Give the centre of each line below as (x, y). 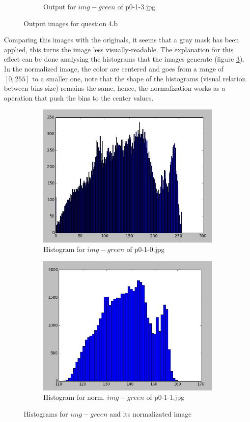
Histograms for (46, 413)
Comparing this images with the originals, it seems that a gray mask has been (122, 40)
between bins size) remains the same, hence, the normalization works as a (115, 88)
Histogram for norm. (74, 397)
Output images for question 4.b (71, 23)
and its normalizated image (151, 413)
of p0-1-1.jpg (166, 397)
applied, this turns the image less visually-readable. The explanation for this (119, 49)
